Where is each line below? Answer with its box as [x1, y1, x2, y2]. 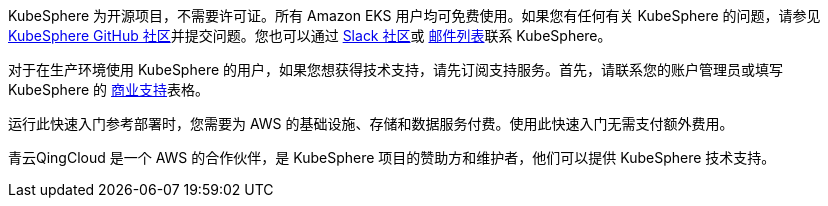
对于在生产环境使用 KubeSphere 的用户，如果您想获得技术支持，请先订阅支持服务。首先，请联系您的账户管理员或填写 [8, 61, 784, 78]
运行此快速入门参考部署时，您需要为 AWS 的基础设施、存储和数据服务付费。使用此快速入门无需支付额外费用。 [8, 115, 734, 132]
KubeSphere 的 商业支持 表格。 [8, 81, 210, 98]
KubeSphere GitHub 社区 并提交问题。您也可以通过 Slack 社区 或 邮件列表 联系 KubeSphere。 [8, 27, 612, 44]
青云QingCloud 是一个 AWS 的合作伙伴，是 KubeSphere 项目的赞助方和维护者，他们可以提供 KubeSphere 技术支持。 [8, 149, 776, 166]
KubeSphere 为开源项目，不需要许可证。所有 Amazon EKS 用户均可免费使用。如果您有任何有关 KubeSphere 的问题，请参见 [8, 7, 821, 24]
